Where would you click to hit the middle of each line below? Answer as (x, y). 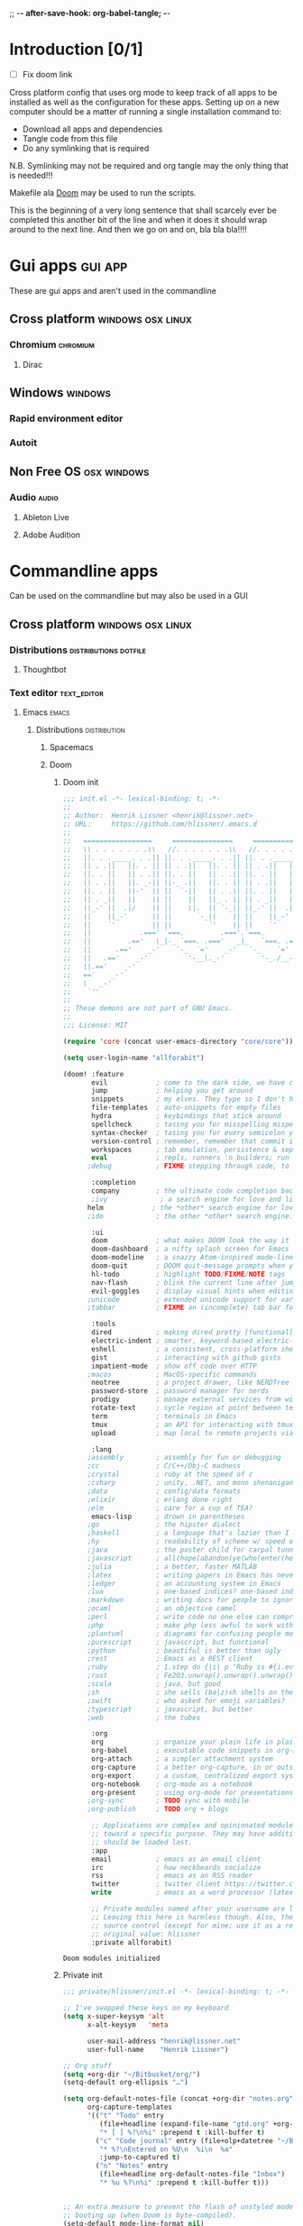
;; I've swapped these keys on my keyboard (146, 2008)
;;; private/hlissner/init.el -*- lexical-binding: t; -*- (176, 1992)
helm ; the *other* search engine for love (192, 1207)
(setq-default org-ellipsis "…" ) (126, 2083)
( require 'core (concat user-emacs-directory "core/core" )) (178, 1041)
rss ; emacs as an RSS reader (172, 1876)
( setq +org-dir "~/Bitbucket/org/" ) (132, 2074)
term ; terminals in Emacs (164, 1416)
